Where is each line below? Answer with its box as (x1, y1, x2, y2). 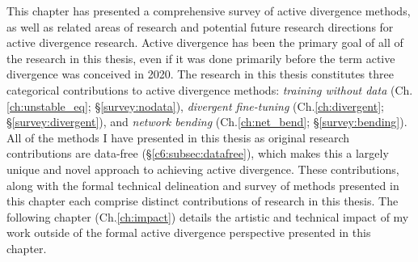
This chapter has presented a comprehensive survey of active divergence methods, (6, 2, 411, 19)
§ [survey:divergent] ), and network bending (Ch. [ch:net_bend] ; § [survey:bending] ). (6, 113, 407, 130)
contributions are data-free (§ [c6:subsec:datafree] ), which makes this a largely (6, 145, 389, 162)
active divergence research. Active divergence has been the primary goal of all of (6, 34, 403, 51)
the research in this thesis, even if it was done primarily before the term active (6, 49, 395, 66)
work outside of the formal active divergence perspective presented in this (6, 224, 371, 241)
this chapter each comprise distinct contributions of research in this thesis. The (6, 192, 399, 209)
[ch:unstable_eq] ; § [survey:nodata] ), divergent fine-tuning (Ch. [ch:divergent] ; (6, 97, 384, 114)
